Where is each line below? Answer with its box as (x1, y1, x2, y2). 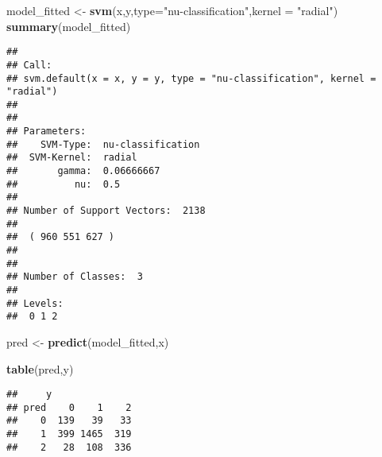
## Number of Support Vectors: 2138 (6, 205, 206, 217)
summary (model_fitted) (6, 17, 131, 34)
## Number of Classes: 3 (6, 271, 143, 283)
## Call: (6, 59, 52, 71)
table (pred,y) (6, 360, 74, 377)
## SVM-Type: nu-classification (6, 138, 200, 150)
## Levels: (6, 297, 64, 309)
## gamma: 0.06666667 (6, 165, 160, 177)
